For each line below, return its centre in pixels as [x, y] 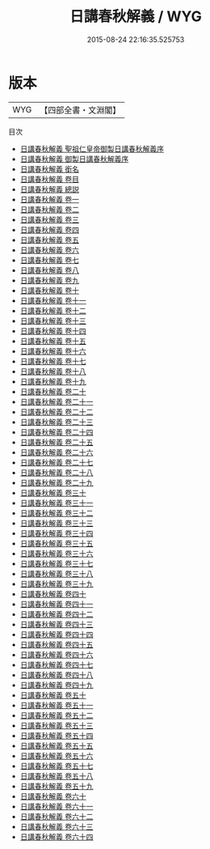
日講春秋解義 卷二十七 [57, 462]
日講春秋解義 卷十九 [53, 381]
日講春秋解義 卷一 [49, 199]
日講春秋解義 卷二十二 [57, 412]
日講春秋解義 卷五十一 [57, 705]
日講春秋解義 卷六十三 [57, 826]
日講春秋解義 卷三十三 [57, 523]
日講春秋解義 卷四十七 [57, 664]
